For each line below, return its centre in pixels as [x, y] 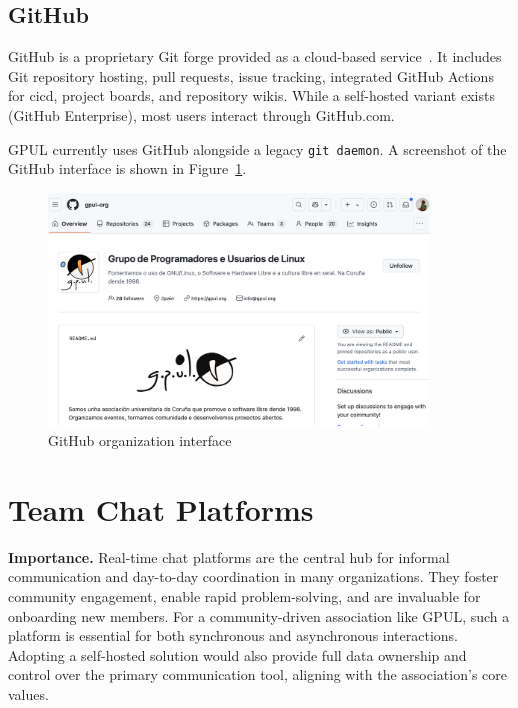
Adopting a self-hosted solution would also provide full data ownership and [237, 654]
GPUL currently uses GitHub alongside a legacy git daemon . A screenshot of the [257, 148]
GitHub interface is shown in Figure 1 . [127, 168]
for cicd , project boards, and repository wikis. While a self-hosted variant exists [251, 95]
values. [28, 693]
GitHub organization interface [140, 440]
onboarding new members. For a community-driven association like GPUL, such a [259, 615]
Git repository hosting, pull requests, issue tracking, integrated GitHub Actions [251, 75]
